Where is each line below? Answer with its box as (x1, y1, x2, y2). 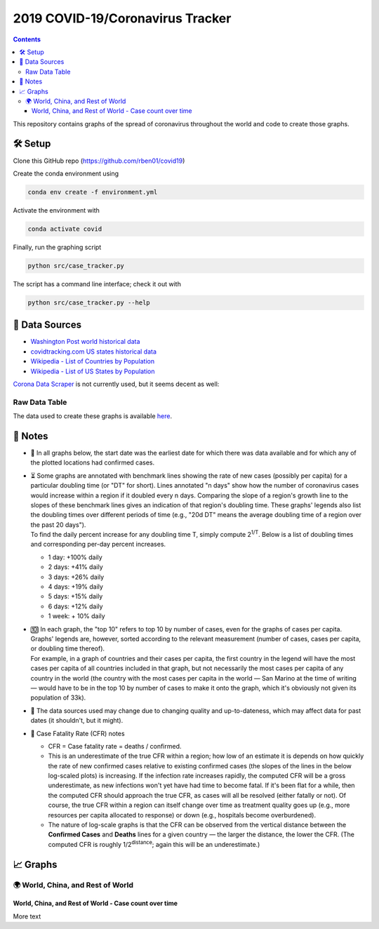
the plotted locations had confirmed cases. (30, 458, 155, 467)
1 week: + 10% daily (48, 612, 105, 620)
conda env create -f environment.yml (27, 188, 158, 196)
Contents (13, 35, 41, 44)
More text (13, 912, 41, 921)
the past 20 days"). (30, 520, 86, 529)
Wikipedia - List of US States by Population (30, 367, 155, 375)
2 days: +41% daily (48, 563, 103, 571)
